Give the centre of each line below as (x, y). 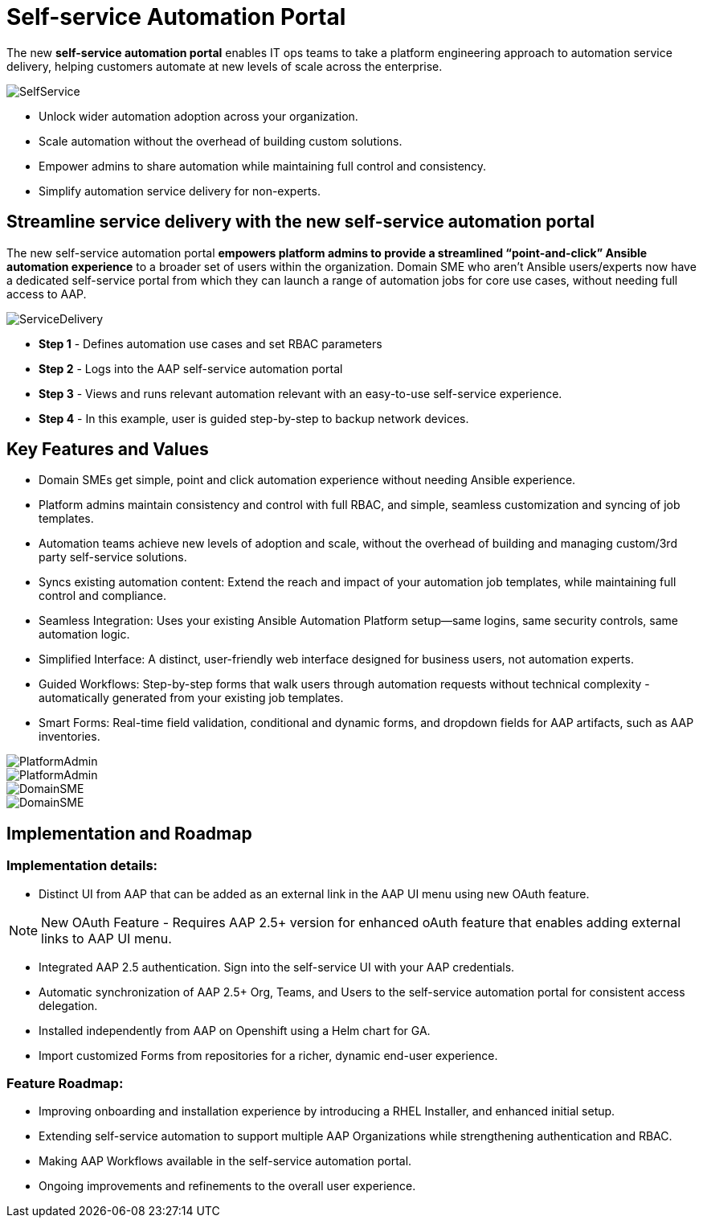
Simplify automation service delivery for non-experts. (180, 191)
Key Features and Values (108, 450)
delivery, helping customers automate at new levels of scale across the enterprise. (225, 66)
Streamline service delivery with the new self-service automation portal (300, 222)
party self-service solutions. (113, 557)
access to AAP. (47, 294)
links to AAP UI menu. (106, 938)
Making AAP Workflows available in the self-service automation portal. (225, 1161)
